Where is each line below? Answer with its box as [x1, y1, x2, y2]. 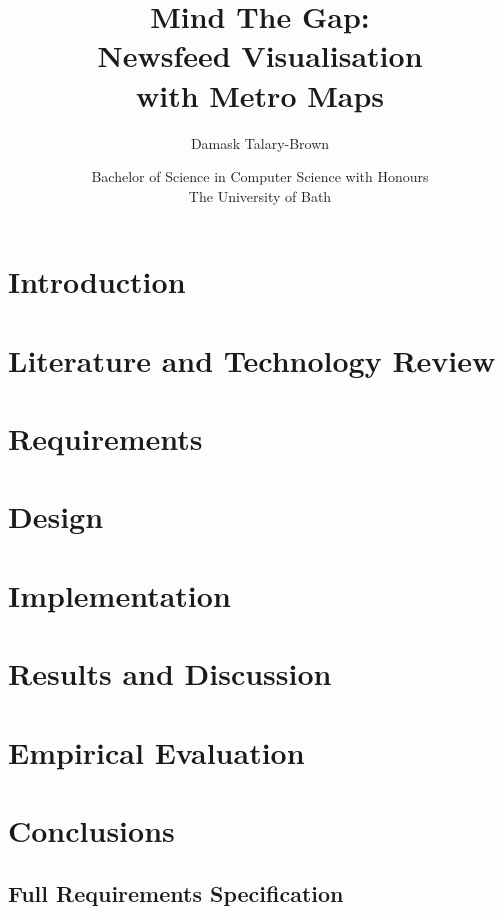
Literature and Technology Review [8, 339, 496, 380]
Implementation [8, 574, 231, 615]
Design [8, 496, 104, 537]
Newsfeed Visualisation [97, 35, 423, 76]
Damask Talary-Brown [190, 132, 330, 153]
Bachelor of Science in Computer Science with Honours [91, 166, 429, 187]
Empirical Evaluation [8, 731, 305, 772]
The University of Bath [188, 185, 332, 206]
